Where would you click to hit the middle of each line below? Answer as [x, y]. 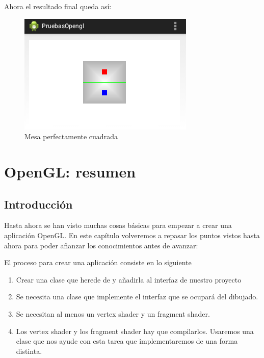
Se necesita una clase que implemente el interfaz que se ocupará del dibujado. [137, 297]
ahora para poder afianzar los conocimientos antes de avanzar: [101, 245]
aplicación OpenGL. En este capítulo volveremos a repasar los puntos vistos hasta [132, 235]
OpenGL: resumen [70, 171]
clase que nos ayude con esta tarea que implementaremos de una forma [127, 341]
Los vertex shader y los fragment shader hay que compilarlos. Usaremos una [135, 331]
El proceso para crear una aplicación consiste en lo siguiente [98, 262]
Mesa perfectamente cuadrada [71, 136]
